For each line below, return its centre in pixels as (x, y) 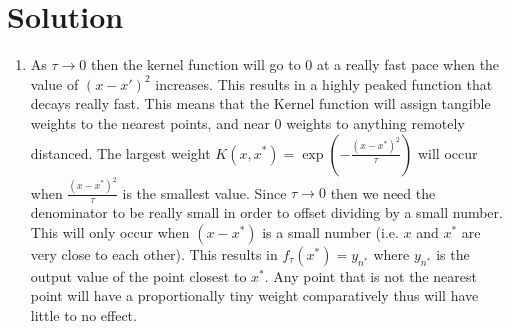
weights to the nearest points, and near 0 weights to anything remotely (247, 122)
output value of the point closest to (138, 275)
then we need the (383, 192)
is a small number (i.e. (330, 231)
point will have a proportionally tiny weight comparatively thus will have (254, 295)
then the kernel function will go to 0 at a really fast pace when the (295, 64)
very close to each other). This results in (154, 253)
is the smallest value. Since (204, 192)
